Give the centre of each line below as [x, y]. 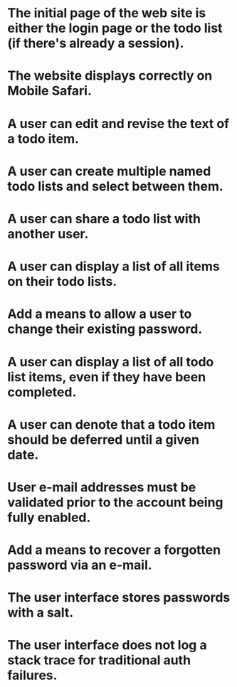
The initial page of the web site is [107, 13]
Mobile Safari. [50, 91]
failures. [32, 675]
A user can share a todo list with [104, 219]
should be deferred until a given [103, 440]
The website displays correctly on [110, 76]
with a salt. [41, 613]
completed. [42, 392]
